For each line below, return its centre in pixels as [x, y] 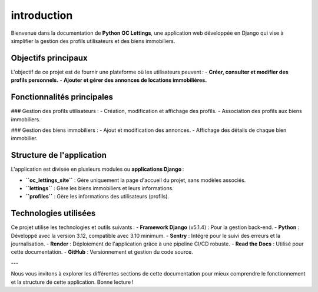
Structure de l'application [59, 155]
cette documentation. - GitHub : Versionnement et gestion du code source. [102, 252]
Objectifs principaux [49, 58]
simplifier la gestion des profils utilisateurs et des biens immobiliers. [93, 41]
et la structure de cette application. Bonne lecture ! [72, 282]
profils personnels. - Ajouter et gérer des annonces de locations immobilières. [109, 80]
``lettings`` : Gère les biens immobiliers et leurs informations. [100, 188]
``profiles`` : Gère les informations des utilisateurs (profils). [97, 197]
